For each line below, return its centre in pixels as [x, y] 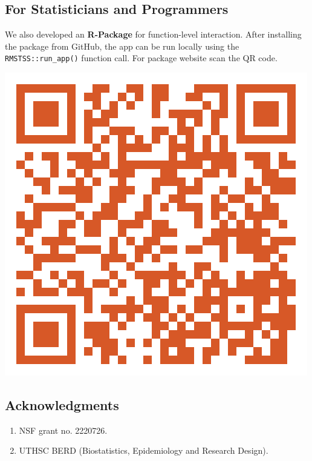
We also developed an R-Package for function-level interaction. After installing [153, 34]
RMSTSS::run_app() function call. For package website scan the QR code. [141, 58]
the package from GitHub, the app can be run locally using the [122, 46]
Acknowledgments [62, 405]
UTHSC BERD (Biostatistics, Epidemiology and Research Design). [144, 450]
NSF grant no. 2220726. [63, 430]
